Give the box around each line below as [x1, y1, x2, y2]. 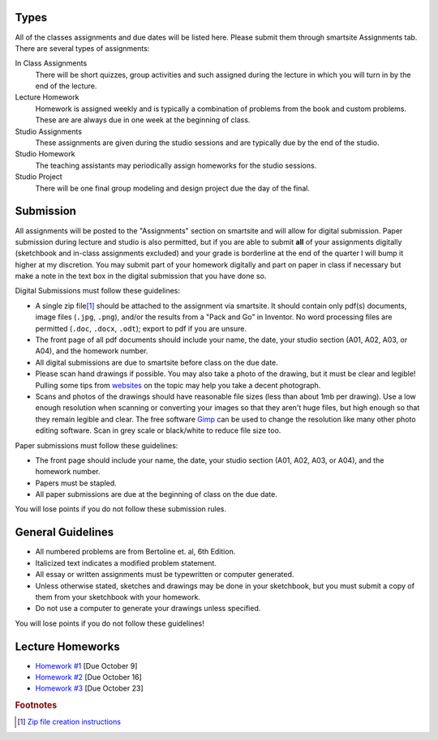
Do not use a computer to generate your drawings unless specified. [35, 604, 261, 614]
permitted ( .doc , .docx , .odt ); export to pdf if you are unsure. [35, 323, 247, 333]
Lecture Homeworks [15, 639, 121, 653]
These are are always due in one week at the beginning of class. [35, 115, 251, 125]
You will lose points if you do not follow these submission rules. [15, 504, 227, 514]
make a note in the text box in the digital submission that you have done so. [15, 272, 267, 281]
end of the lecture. [35, 81, 97, 91]
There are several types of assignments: [15, 43, 150, 53]
